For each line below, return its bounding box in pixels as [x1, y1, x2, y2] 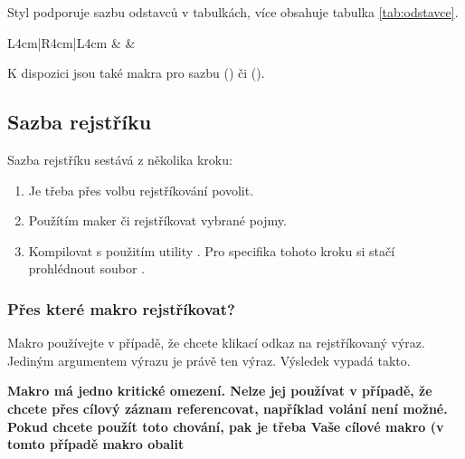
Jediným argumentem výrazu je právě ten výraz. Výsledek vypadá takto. [7, 350, 411, 369]
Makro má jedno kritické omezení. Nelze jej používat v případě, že [7, 381, 432, 400]
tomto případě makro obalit [7, 435, 185, 454]
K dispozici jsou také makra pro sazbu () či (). [7, 63, 265, 82]
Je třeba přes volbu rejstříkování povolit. [28, 180, 254, 199]
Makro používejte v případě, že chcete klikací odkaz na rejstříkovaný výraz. [7, 333, 425, 352]
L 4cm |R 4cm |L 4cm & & [7, 33, 136, 52]
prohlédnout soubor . [28, 259, 145, 278]
